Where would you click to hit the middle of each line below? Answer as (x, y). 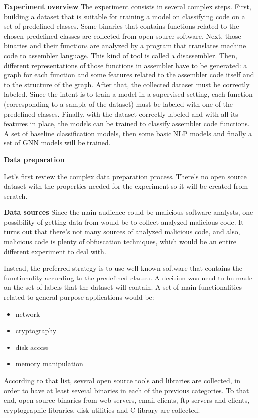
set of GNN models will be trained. (57, 143)
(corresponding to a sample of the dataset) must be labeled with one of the (119, 104)
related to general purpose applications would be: (79, 297)
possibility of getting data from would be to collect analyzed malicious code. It (124, 222)
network (28, 313)
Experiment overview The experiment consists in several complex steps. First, (128, 6)
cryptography (36, 330)
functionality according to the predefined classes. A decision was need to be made (128, 277)
